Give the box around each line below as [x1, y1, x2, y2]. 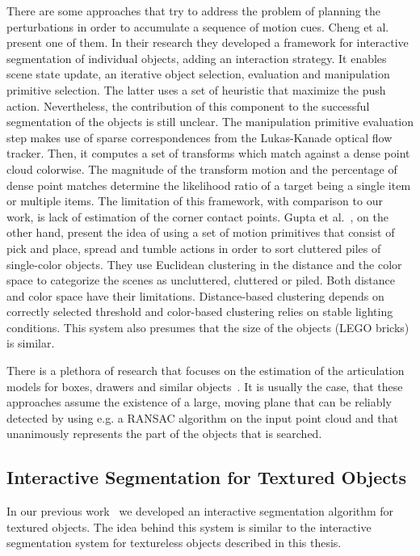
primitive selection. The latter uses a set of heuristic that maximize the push [6, 81, 386, 98]
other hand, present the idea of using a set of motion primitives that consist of [6, 224, 395, 241]
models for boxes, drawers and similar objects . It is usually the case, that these [6, 377, 403, 394]
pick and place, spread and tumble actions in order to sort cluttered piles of [6, 239, 381, 256]
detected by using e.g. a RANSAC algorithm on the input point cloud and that [6, 409, 398, 426]
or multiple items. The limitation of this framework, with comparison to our [6, 192, 383, 209]
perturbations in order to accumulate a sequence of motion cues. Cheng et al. [6, 18, 389, 35]
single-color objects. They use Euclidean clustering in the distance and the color [6, 255, 402, 272]
